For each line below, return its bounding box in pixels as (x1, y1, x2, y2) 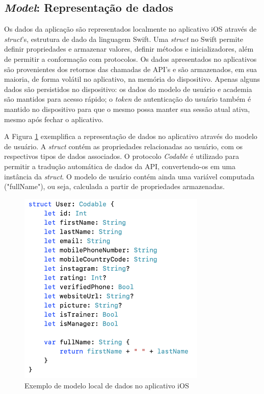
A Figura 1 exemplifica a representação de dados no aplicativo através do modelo (4, 131, 257, 142)
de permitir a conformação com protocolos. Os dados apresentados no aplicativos (4, 53, 257, 64)
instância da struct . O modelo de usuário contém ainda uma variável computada (4, 171, 254, 181)
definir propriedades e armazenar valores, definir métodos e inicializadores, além (4, 43, 254, 54)
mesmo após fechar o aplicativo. (4, 113, 104, 124)
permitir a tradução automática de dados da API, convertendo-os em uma (4, 160, 235, 171)
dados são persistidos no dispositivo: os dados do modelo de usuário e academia (4, 83, 252, 94)
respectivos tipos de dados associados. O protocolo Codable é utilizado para (4, 151, 239, 161)
